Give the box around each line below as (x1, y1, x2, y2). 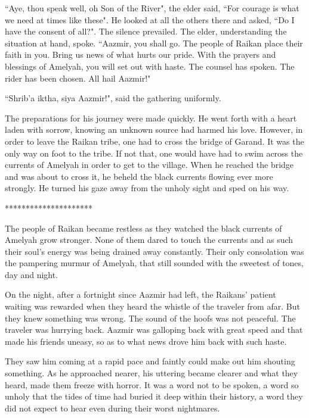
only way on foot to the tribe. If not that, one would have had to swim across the (5, 146, 303, 159)
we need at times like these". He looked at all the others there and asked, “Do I (5, 13, 295, 26)
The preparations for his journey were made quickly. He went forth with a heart (5, 111, 297, 124)
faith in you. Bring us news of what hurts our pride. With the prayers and (5, 48, 276, 61)
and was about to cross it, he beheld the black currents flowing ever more (5, 170, 273, 182)
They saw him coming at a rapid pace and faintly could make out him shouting (5, 355, 295, 367)
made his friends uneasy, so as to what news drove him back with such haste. (5, 335, 287, 347)
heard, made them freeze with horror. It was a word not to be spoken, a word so (5, 378, 299, 391)
